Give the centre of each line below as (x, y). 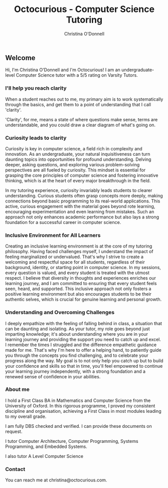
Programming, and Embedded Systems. (46, 446)
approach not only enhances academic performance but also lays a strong (82, 217)
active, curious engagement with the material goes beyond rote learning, (80, 206)
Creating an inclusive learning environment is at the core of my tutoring (79, 246)
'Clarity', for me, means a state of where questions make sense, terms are (81, 119)
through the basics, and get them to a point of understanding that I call (78, 104)
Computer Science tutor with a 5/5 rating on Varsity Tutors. (77, 75)
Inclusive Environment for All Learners (53, 235)
